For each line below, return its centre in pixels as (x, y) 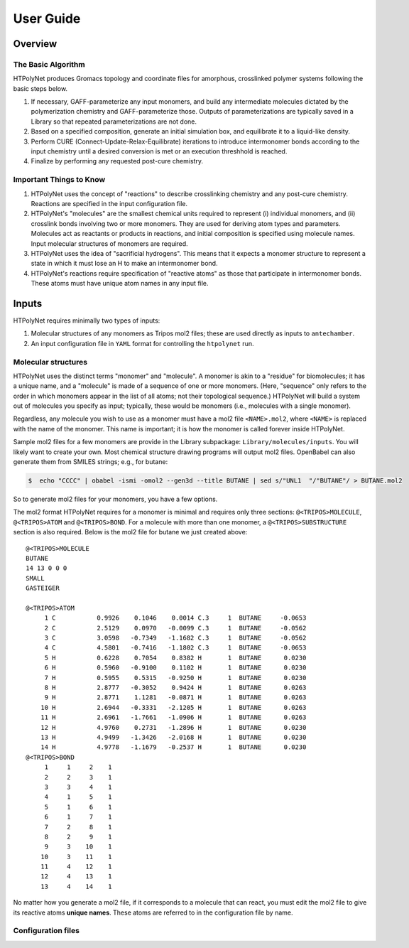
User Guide (47, 18)
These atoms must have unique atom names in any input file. (120, 284)
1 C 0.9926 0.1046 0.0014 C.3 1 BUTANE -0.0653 (175, 618)
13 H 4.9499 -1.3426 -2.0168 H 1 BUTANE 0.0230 (173, 737)
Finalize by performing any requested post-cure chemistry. (117, 161)
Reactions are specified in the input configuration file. (109, 203)
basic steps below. (40, 88)
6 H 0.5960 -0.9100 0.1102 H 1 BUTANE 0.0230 (175, 668)
